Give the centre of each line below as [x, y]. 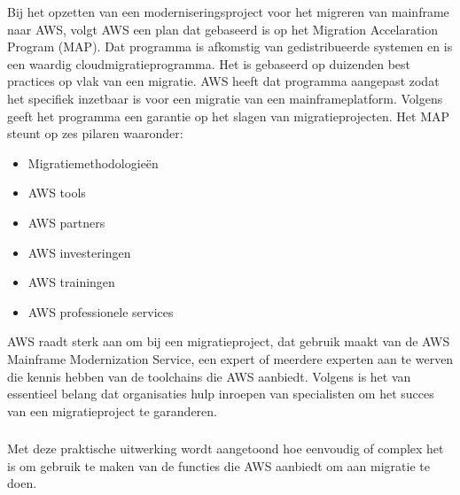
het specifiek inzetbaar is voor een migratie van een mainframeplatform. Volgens [225, 98]
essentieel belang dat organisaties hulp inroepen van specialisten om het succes [221, 394]
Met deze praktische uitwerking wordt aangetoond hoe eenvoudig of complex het [226, 449]
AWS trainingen [71, 282]
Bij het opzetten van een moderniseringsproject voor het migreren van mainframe [228, 12]
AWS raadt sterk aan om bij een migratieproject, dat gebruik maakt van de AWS [229, 341]
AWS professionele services [101, 311]
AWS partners [66, 222]
